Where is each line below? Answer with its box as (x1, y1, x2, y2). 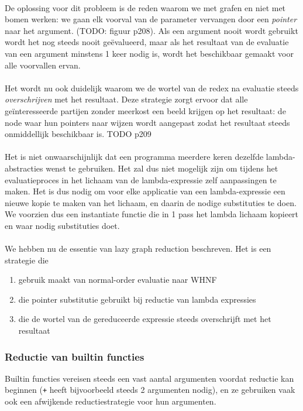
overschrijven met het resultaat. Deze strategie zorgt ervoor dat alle (5, 93, 248, 105)
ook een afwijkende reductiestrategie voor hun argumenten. (5, 395, 216, 407)
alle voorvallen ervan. (5, 59, 81, 71)
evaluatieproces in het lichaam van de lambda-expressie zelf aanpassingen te (5, 173, 277, 186)
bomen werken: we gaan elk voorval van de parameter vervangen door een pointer (5, 13, 297, 25)
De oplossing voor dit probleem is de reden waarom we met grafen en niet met (5, 1, 286, 13)
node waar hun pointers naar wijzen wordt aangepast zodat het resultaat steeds (5, 116, 290, 128)
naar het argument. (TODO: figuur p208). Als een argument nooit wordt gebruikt (5, 24, 298, 36)
